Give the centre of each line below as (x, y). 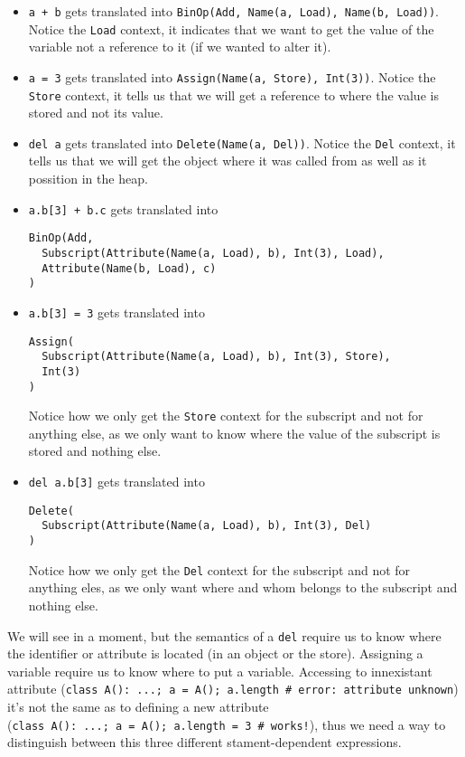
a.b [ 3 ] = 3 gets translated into (116, 312)
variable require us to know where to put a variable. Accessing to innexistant (220, 671)
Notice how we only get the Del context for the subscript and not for (219, 569)
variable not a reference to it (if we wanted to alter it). (180, 47)
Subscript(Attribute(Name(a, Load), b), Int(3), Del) (207, 526)
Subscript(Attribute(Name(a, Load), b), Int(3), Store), (216, 357)
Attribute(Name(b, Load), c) (129, 268)
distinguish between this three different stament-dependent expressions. (205, 742)
